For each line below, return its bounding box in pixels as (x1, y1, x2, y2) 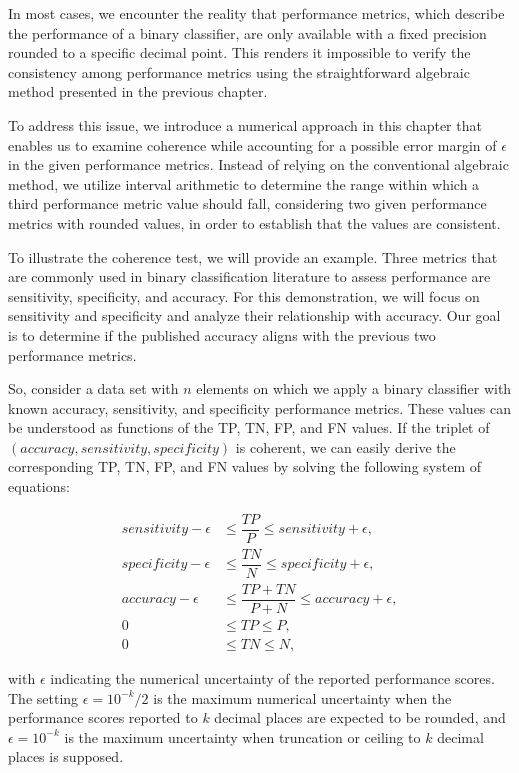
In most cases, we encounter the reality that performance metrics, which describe (8, 3, 505, 23)
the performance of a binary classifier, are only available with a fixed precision (8, 22, 487, 43)
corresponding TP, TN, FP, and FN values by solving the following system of (8, 456, 481, 477)
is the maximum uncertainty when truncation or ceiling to (64, 726, 421, 747)
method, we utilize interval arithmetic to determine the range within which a (8, 173, 480, 194)
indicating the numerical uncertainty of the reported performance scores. (50, 668, 495, 688)
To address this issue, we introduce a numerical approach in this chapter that (8, 114, 482, 135)
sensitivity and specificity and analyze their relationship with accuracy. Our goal (8, 305, 501, 326)
